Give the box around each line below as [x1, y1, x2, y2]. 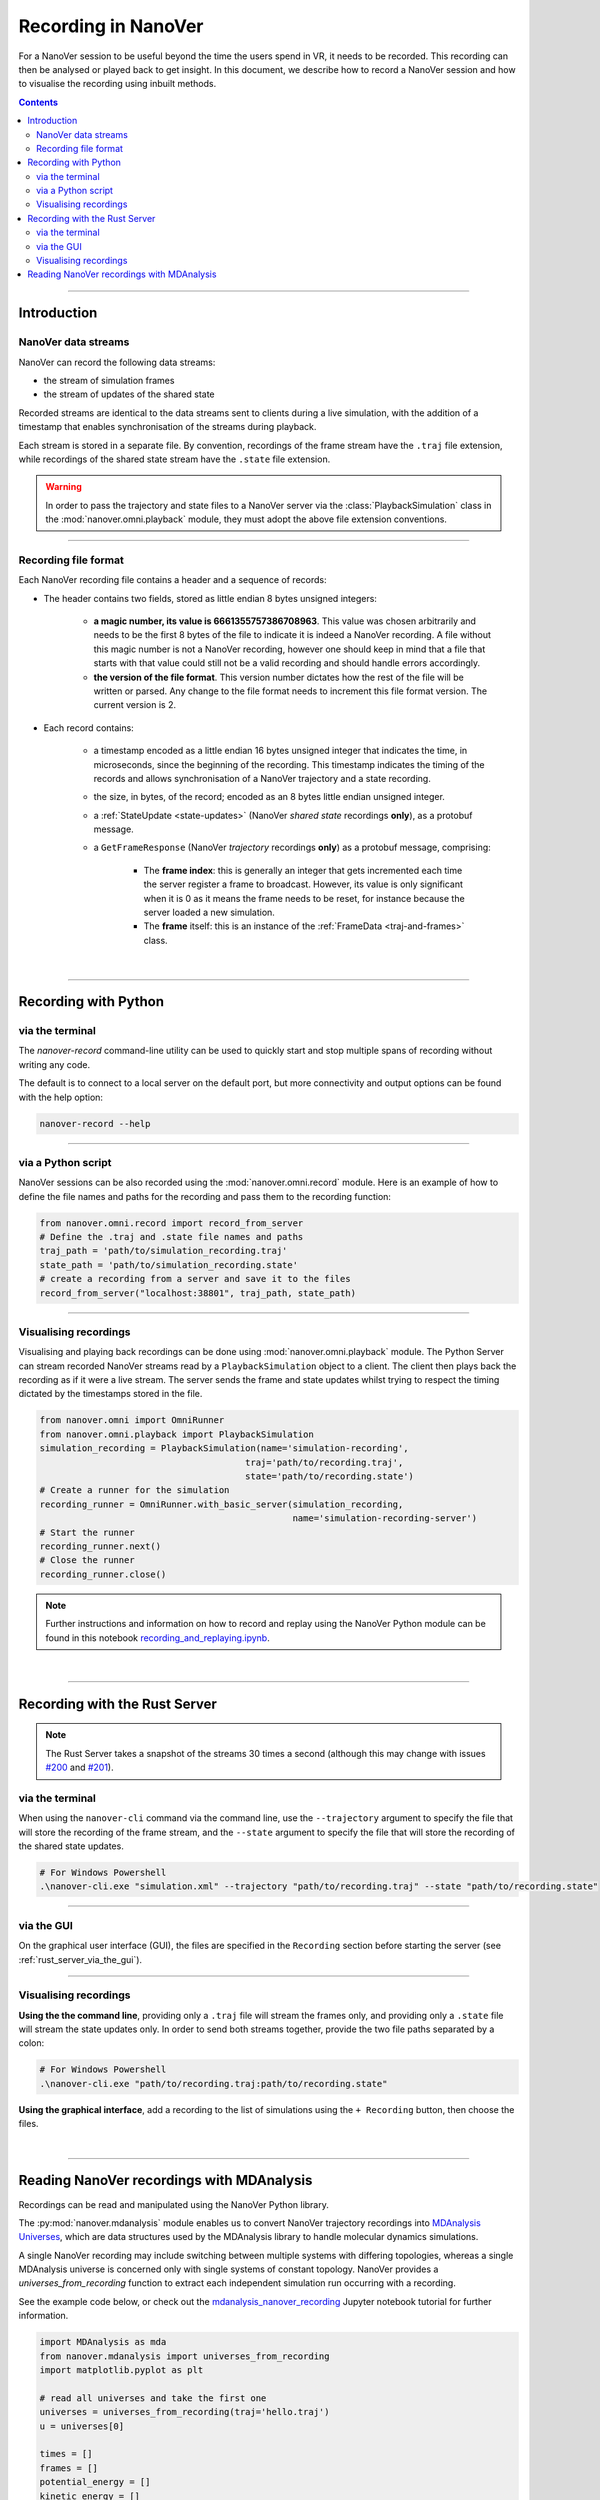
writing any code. [18, 1058, 90, 1070]
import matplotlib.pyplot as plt [39, 2365, 204, 2375]
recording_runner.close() [39, 1568, 167, 1580]
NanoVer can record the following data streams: [18, 356, 216, 368]
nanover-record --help [39, 1118, 151, 1129]
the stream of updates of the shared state [43, 388, 215, 400]
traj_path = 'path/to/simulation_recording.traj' [39, 1245, 288, 1257]
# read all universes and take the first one [39, 2392, 267, 2404]
